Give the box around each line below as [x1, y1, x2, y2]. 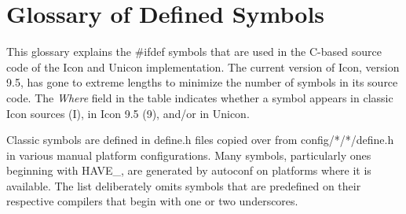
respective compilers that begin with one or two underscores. [6, 193, 298, 209]
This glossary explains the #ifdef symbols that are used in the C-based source [6, 43, 382, 60]
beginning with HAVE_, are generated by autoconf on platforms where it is [6, 162, 371, 179]
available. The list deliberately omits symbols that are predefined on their [6, 177, 361, 194]
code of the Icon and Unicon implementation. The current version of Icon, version [6, 58, 400, 75]
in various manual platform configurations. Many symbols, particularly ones [6, 146, 371, 163]
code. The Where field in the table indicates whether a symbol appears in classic [6, 89, 393, 105]
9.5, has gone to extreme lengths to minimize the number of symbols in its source [6, 74, 398, 90]
